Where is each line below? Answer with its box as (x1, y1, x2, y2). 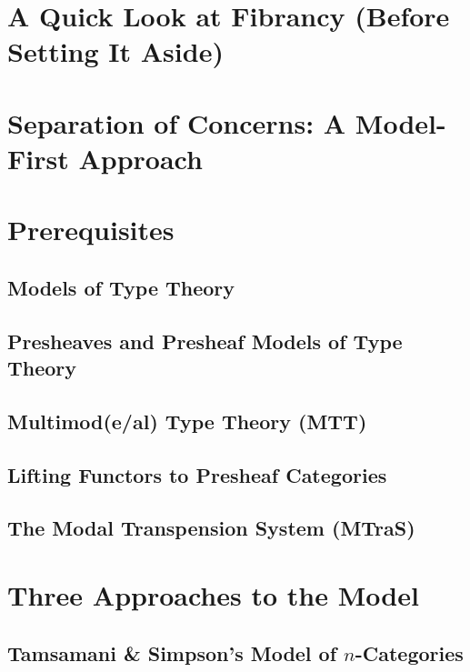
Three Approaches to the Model (7, 576, 419, 613)
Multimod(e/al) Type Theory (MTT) (7, 406, 367, 435)
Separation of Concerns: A (7, 104, 346, 141)
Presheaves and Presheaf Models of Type (7, 326, 403, 355)
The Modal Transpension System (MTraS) (7, 514, 415, 542)
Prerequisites (7, 211, 175, 248)
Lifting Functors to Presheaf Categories (7, 460, 387, 488)
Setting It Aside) (7, 33, 224, 70)
